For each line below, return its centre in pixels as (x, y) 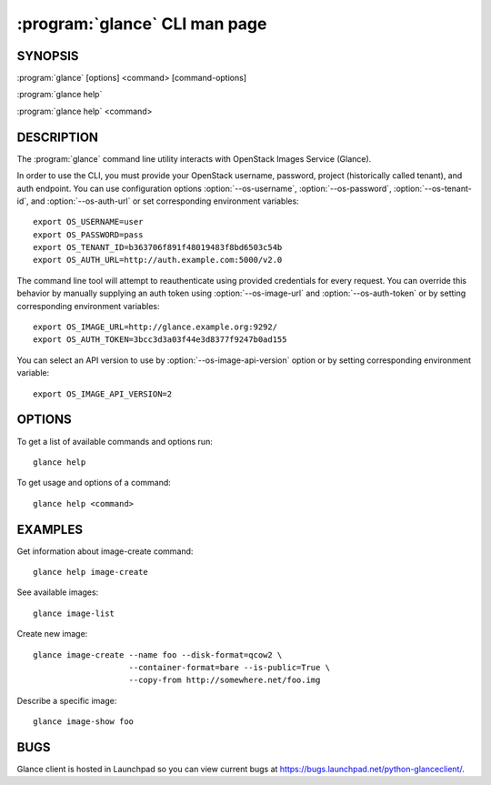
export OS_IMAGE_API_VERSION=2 (103, 394)
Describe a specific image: (67, 700)
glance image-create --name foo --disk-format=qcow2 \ (158, 654)
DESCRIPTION (58, 137)
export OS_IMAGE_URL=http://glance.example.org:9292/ (155, 327)
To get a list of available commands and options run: (115, 441)
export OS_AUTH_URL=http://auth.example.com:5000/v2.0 (158, 260)
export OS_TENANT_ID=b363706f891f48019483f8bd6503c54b (158, 247)
